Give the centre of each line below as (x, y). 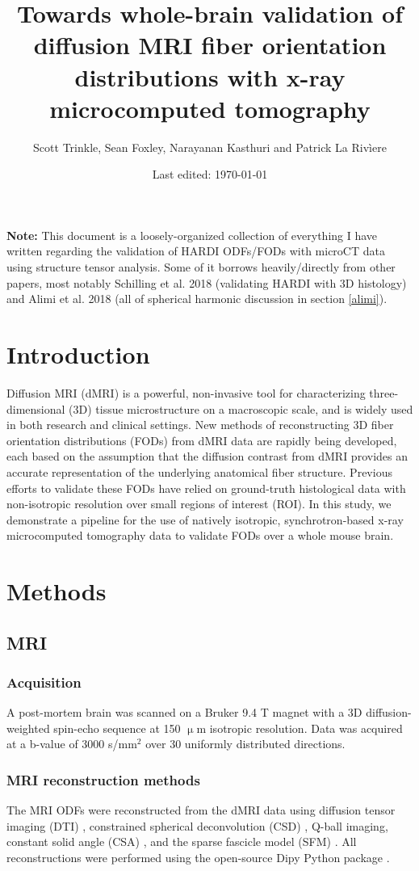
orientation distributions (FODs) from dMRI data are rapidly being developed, (202, 440)
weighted (28, 728)
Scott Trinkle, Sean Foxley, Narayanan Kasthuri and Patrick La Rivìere (210, 147)
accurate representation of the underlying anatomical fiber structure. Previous (199, 471)
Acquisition (44, 682)
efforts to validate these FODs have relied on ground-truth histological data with (206, 488)
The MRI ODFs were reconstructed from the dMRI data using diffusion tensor (201, 810)
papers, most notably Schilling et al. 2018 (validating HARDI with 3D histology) (207, 282)
